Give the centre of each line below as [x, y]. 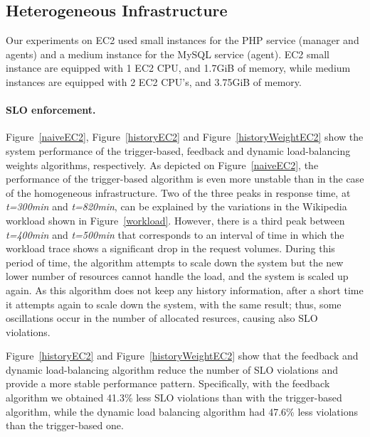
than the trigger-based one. [65, 425]
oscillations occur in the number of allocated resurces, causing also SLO [162, 318]
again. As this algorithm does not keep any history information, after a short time [185, 290]
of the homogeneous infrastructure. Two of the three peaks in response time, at [178, 192]
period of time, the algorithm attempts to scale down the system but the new [175, 262]
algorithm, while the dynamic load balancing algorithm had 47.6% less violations [182, 411]
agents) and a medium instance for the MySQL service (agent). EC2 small [168, 54]
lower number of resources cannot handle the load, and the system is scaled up [177, 276]
